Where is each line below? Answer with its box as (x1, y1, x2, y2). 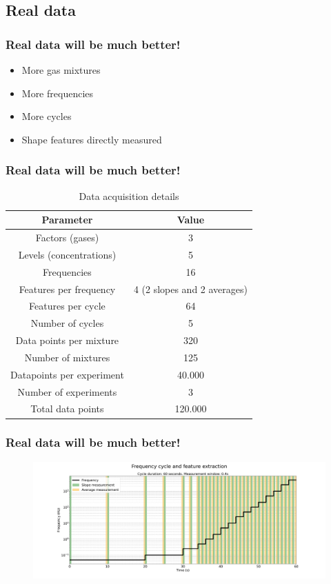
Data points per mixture (15, 333, 119, 348)
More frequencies (21, 85, 94, 100)
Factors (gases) (35, 230, 99, 245)
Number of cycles (30, 316, 104, 330)
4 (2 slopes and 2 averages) (133, 281, 248, 296)
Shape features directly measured (21, 132, 162, 146)
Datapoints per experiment (10, 367, 124, 381)
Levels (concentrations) (18, 247, 117, 261)
